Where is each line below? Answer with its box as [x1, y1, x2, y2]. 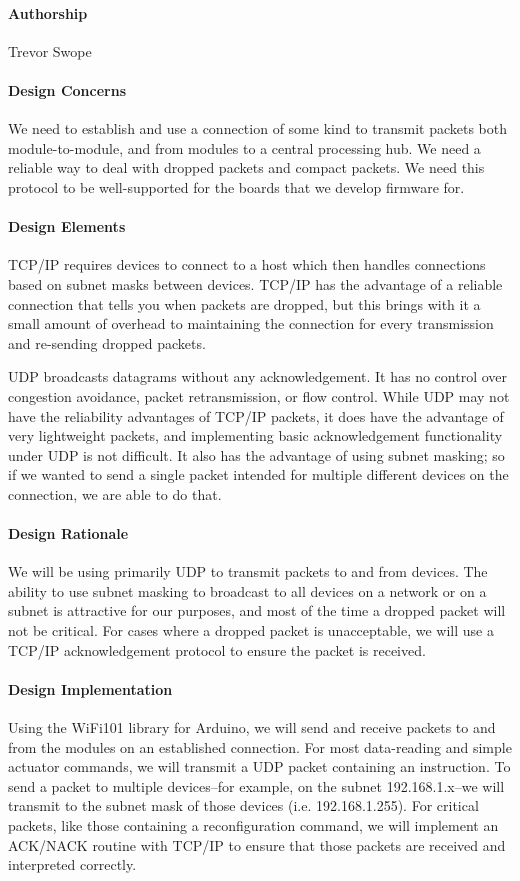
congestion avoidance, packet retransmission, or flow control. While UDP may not [8, 385, 510, 406]
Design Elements [8, 216, 126, 237]
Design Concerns [8, 79, 127, 100]
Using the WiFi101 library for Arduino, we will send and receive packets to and [8, 717, 496, 738]
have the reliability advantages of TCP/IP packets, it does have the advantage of [8, 405, 504, 426]
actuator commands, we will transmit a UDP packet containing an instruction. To [8, 756, 511, 777]
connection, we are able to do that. [8, 483, 222, 504]
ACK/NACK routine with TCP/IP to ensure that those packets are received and [8, 834, 506, 855]
